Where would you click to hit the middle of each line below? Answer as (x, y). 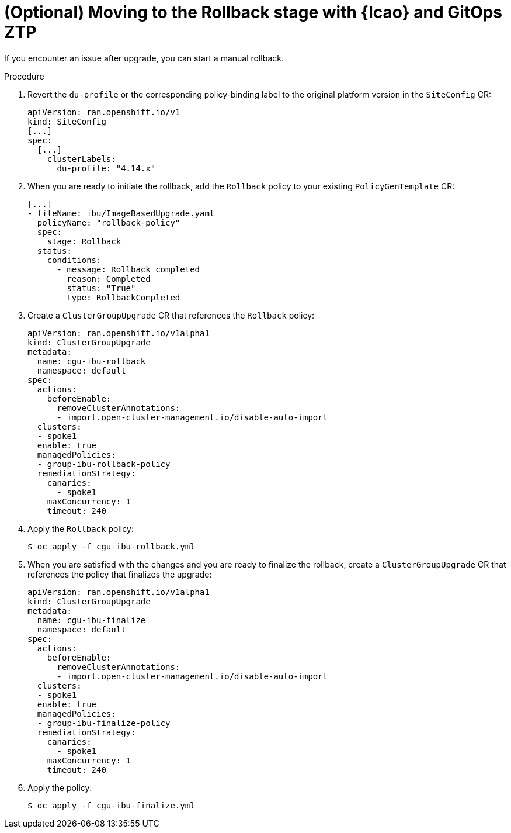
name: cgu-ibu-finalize (91, 620)
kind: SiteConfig (67, 121)
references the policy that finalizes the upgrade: (120, 574)
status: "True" (101, 288)
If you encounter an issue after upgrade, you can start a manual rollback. (144, 58)
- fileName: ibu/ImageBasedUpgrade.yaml (121, 213)
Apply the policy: (60, 787)
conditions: (74, 260)
